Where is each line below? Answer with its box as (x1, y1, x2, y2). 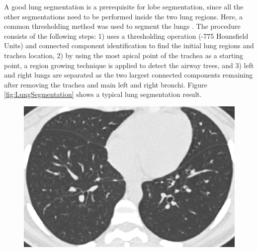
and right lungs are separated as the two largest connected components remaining (4, 70, 253, 80)
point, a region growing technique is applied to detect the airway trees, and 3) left (4, 60, 254, 70)
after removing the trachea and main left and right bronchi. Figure (4, 79, 207, 89)
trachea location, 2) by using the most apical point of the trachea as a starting (4, 50, 244, 60)
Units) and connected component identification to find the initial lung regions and (4, 40, 254, 51)
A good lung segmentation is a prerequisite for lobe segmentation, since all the (4, 1, 244, 11)
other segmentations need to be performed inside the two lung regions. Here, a (4, 11, 243, 21)
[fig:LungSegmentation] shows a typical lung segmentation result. (4, 89, 202, 99)
